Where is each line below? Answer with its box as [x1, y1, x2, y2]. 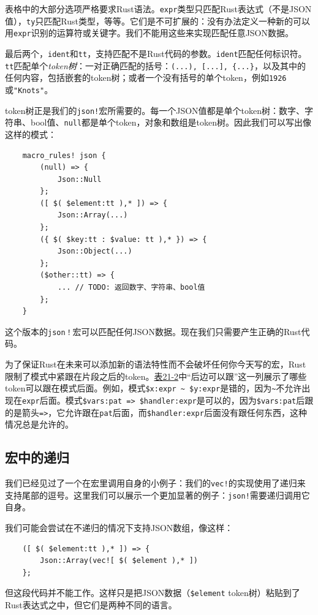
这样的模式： [5, 127, 56, 140]
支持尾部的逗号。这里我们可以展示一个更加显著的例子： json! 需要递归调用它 [5, 488, 310, 501]
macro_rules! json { [22, 151, 106, 160]
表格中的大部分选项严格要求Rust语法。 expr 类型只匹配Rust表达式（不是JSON [5, 2, 312, 15]
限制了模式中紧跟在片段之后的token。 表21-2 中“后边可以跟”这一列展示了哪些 [5, 369, 307, 382]
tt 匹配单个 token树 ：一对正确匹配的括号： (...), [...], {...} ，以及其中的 [5, 59, 306, 72]
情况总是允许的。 [5, 418, 74, 431]
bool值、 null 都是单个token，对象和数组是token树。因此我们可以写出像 [30, 116, 311, 129]
